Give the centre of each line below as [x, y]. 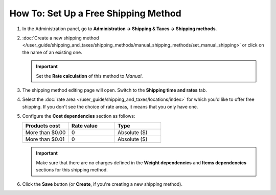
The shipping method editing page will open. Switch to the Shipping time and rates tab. [114, 90]
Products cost [43, 126]
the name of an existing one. [52, 52]
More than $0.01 [45, 139]
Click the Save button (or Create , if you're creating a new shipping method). [102, 184]
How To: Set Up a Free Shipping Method [95, 13]
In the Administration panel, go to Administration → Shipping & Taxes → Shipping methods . [120, 29]
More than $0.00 [45, 133]
